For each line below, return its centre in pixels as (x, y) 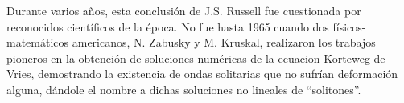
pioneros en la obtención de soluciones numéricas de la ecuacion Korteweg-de (196, 58)
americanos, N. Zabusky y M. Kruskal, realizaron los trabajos (224, 42)
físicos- (349, 26)
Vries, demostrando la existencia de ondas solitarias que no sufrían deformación (202, 74)
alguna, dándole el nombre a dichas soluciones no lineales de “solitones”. (184, 89)
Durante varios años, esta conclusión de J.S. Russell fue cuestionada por (184, 10)
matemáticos (38, 42)
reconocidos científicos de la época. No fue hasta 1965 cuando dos (168, 26)
